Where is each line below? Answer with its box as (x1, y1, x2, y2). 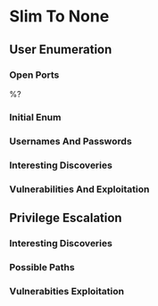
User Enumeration (9, 42, 112, 57)
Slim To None (9, 6, 110, 27)
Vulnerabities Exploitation (9, 285, 125, 297)
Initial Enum (9, 111, 62, 123)
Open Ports (9, 69, 60, 81)
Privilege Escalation (9, 210, 122, 225)
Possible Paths (9, 261, 75, 273)
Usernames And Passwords (9, 135, 132, 147)
